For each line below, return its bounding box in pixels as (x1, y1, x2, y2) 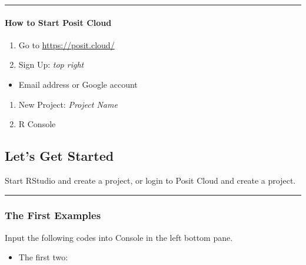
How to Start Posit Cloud (5, 16, 112, 28)
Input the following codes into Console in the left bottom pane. (5, 231, 233, 243)
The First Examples (5, 208, 101, 223)
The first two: (18, 251, 68, 263)
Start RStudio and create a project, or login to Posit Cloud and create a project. (5, 174, 296, 186)
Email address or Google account (18, 78, 138, 90)
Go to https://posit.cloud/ (18, 38, 115, 51)
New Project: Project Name (18, 98, 118, 110)
